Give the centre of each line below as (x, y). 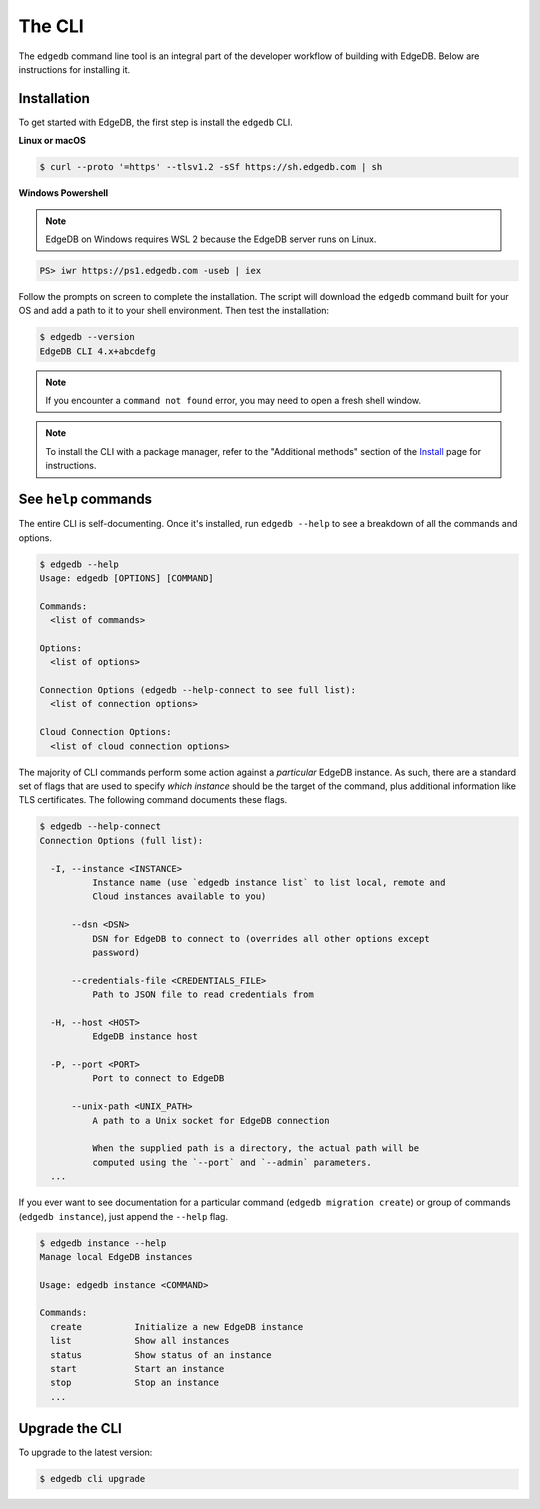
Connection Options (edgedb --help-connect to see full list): (198, 690)
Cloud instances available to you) (179, 896)
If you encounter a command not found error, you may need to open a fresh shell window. (233, 401)
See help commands (85, 499)
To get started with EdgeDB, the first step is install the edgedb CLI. (156, 122)
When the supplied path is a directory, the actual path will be (255, 1148)
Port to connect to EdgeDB (158, 1078)
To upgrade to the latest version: (85, 1452)
